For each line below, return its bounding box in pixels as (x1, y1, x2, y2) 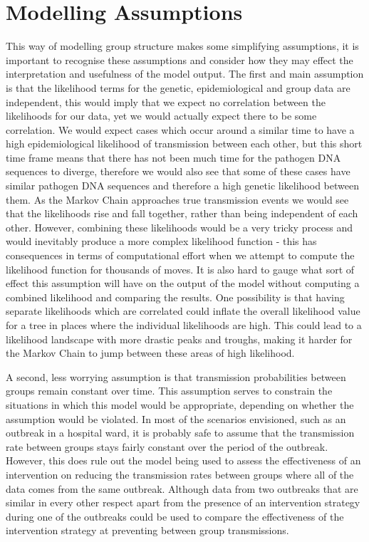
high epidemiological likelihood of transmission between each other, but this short (6, 136, 363, 151)
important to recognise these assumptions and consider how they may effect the (6, 52, 353, 67)
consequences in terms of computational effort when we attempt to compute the (6, 248, 355, 263)
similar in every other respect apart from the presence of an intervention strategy (6, 495, 360, 510)
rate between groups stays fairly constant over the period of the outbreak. (6, 439, 328, 454)
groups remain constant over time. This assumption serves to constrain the (6, 383, 333, 398)
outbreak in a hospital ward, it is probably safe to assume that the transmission (6, 425, 355, 440)
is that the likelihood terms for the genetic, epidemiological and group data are (6, 80, 350, 95)
